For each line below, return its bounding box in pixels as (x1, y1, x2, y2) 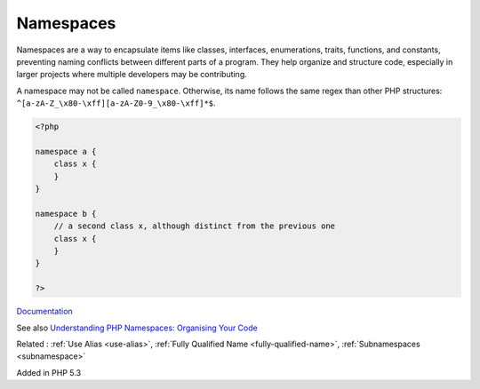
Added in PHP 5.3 (16, 367, 82, 377)
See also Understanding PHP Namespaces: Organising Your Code (16, 322, 258, 333)
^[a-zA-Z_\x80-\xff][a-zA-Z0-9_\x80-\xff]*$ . (16, 98, 217, 108)
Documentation (16, 306, 73, 317)
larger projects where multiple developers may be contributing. (16, 69, 248, 80)
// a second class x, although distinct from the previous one (53, 221, 336, 231)
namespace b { (35, 209, 97, 218)
